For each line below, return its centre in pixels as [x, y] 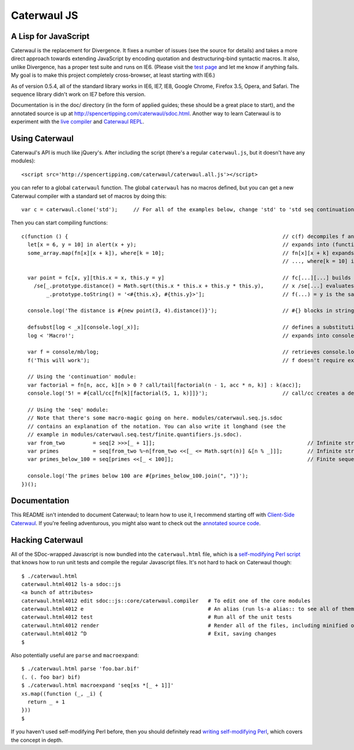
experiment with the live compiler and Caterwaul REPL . [78, 122]
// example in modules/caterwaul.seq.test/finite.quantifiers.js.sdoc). [135, 435]
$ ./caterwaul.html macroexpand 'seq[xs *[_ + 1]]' [98, 685]
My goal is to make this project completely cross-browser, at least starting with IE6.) [113, 75]
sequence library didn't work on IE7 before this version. [78, 94]
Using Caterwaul [42, 138]
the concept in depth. [37, 740]
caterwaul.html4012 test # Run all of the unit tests [157, 617]
